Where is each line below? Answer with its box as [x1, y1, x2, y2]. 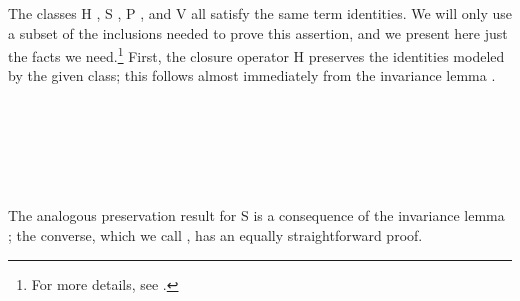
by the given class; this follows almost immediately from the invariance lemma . [8, 65, 496, 86]
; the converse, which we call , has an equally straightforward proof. [8, 225, 423, 245]
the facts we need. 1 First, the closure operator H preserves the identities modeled [8, 43, 505, 66]
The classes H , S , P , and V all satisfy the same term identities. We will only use [8, 3, 512, 23]
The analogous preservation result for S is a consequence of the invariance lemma [8, 205, 505, 226]
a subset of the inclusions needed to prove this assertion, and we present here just [8, 22, 508, 43]
